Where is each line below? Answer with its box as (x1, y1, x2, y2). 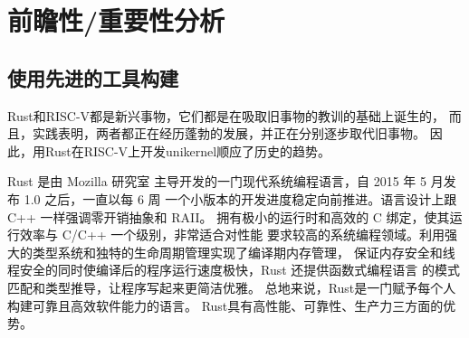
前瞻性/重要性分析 (7, 2, 225, 39)
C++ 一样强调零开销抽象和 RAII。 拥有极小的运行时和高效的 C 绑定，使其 (7, 207, 450, 226)
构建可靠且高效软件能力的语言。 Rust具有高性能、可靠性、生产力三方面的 (7, 296, 444, 315)
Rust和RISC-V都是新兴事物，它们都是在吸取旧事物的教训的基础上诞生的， (7, 106, 445, 125)
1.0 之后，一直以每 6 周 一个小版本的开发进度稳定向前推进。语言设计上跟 (24, 189, 457, 208)
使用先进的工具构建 (7, 63, 178, 91)
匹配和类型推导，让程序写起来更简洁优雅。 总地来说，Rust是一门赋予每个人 (7, 277, 456, 296)
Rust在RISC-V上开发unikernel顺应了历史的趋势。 (44, 141, 331, 160)
